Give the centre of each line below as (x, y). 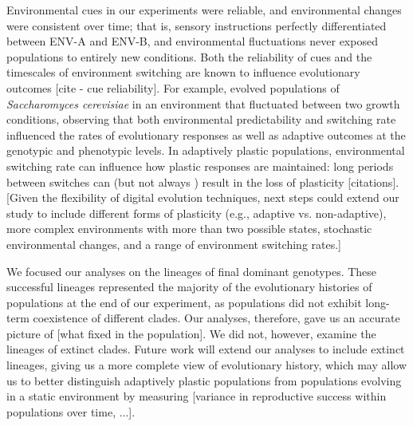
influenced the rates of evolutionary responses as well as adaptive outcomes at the (206, 134)
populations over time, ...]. (71, 411)
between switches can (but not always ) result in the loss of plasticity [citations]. (203, 181)
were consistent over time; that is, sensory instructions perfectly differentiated (197, 25)
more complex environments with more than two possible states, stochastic (189, 229)
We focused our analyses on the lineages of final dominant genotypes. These (192, 271)
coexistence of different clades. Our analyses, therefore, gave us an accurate (216, 318)
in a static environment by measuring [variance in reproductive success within (197, 396)
